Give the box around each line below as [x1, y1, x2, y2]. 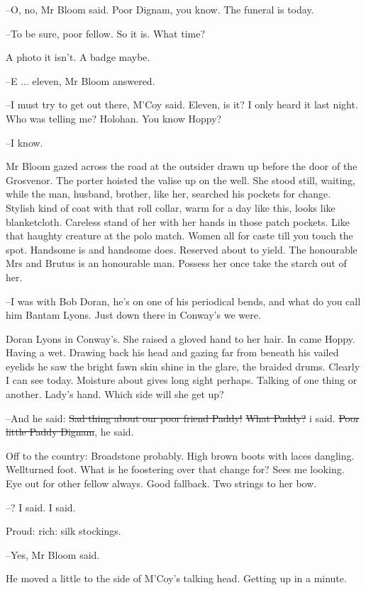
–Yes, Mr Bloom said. [6, 547, 100, 562]
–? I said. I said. [6, 499, 76, 514]
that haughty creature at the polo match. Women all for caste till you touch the [6, 228, 353, 243]
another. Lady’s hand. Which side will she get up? [6, 387, 224, 402]
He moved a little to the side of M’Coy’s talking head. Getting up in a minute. [6, 571, 347, 586]
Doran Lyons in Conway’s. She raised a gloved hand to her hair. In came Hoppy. [6, 331, 355, 346]
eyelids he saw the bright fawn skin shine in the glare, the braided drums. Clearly [6, 358, 360, 373]
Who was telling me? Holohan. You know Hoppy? [6, 110, 222, 125]
